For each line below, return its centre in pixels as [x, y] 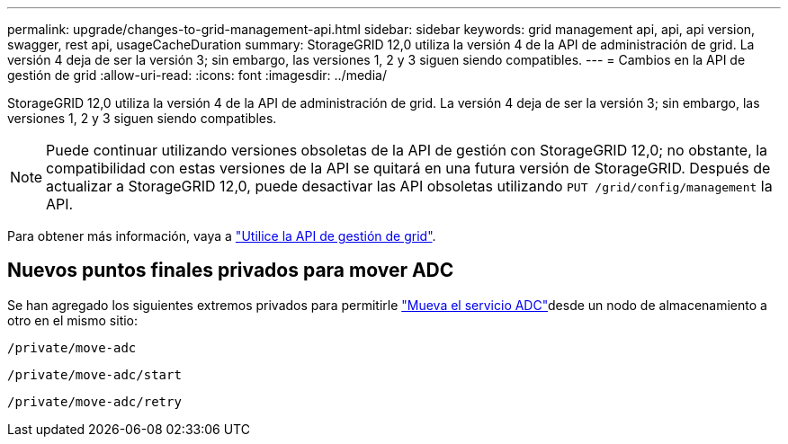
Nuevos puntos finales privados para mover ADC [231, 271]
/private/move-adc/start [94, 374]
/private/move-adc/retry [94, 401]
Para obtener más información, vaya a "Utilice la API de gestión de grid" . [222, 236]
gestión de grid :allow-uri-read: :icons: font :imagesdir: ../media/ [197, 75]
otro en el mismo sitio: [73, 320]
